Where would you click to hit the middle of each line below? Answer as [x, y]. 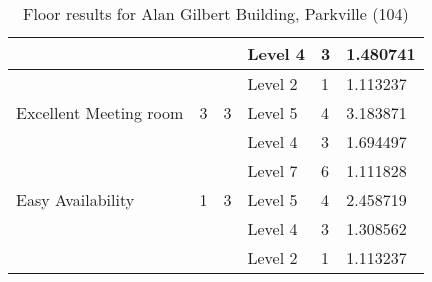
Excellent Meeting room [100, 112]
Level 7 [272, 170]
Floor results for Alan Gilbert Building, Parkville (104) [216, 13]
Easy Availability [75, 199]
